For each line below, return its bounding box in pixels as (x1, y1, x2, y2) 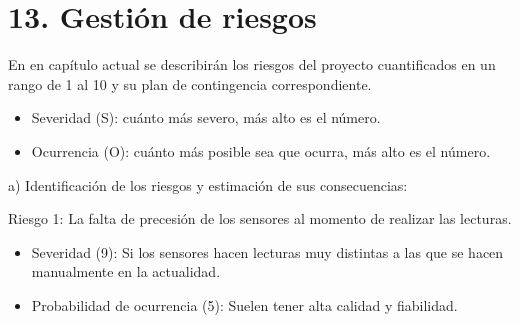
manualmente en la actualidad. (31, 261, 221, 282)
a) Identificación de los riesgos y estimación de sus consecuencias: (8, 174, 408, 195)
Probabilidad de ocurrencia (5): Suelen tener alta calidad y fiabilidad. (31, 294, 458, 315)
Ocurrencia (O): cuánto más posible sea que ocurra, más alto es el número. (31, 140, 491, 161)
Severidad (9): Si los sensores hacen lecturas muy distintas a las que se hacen (31, 241, 504, 262)
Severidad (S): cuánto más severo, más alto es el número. (31, 107, 381, 128)
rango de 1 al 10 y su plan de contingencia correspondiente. (8, 73, 372, 94)
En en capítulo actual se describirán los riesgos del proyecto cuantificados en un (8, 54, 496, 75)
